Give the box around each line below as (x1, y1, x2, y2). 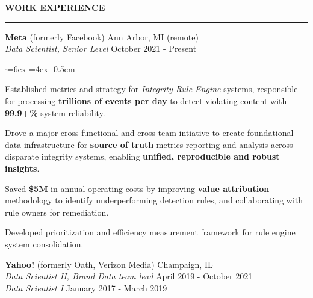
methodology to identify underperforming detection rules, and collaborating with (5, 194, 303, 206)
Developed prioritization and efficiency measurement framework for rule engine (5, 226, 296, 238)
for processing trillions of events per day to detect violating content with (5, 94, 287, 107)
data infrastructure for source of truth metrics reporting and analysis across (5, 138, 293, 151)
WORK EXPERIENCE (5, 1, 105, 13)
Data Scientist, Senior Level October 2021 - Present (5, 42, 197, 55)
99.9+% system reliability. (5, 106, 105, 119)
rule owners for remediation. (5, 205, 109, 218)
